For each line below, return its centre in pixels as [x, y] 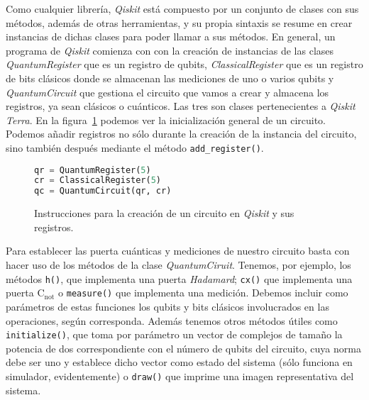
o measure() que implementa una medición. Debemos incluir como [203, 293]
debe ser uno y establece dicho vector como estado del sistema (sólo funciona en [179, 362]
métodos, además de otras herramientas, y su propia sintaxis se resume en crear [179, 22]
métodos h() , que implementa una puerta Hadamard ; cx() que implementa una [179, 278]
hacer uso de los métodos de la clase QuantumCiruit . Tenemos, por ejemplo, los [178, 265]
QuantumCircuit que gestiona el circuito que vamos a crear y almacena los [167, 92]
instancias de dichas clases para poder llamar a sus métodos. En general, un [171, 37]
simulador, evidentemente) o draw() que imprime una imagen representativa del [180, 376]
